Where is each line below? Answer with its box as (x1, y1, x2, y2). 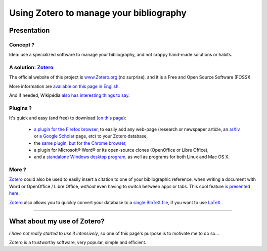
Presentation (9, 26, 50, 35)
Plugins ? (9, 105, 32, 111)
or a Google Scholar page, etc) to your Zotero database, (34, 133, 148, 139)
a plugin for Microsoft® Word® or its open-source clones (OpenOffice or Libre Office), (34, 147, 209, 153)
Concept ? (9, 41, 35, 48)
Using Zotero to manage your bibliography (9, 7, 187, 18)
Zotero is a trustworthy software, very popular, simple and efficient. (9, 239, 147, 245)
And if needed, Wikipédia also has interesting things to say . (9, 92, 130, 98)
